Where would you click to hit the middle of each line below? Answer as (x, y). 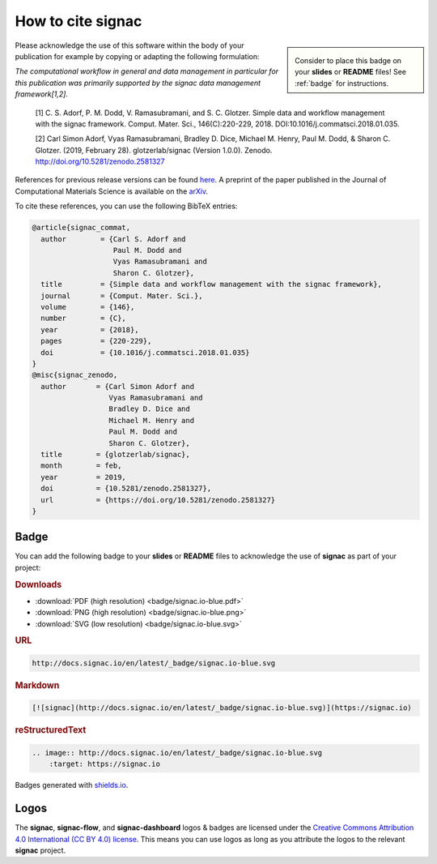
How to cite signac (78, 21)
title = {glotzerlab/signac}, (115, 455)
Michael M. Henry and (151, 420)
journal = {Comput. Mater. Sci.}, (122, 295)
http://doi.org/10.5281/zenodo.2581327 (100, 161)
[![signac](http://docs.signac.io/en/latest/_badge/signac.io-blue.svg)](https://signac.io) (222, 708)
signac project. (40, 850)
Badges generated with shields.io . (72, 785)
